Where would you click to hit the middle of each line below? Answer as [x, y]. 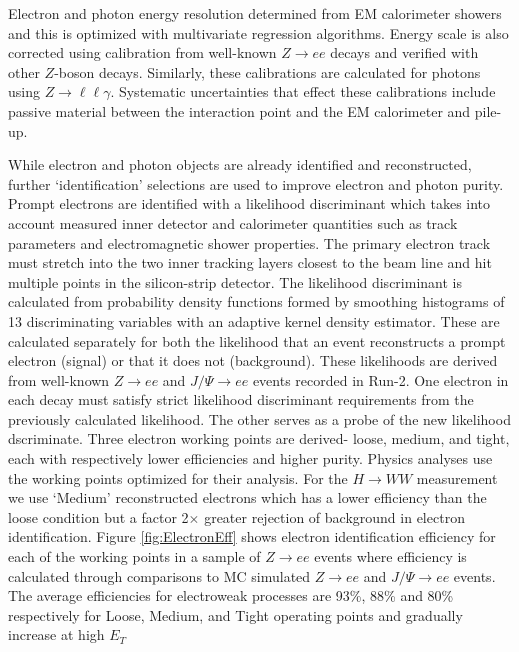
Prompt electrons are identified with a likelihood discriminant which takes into [249, 203]
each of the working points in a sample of [134, 556]
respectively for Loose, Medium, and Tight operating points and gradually [235, 614]
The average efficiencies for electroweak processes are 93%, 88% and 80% [231, 595]
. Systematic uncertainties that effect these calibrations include [303, 91]
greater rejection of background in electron [334, 516]
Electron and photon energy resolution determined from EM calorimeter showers [255, 13]
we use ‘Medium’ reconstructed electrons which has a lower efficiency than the [247, 497]
